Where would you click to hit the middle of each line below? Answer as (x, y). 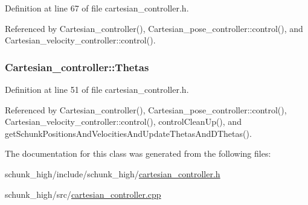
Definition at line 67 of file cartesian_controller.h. (97, 8)
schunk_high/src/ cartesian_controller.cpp (83, 194)
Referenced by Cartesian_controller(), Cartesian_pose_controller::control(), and (154, 28)
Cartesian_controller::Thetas (77, 67)
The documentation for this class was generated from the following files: (138, 153)
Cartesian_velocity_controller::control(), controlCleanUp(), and (123, 121)
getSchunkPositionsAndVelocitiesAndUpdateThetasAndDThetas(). (128, 133)
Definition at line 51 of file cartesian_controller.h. (97, 89)
